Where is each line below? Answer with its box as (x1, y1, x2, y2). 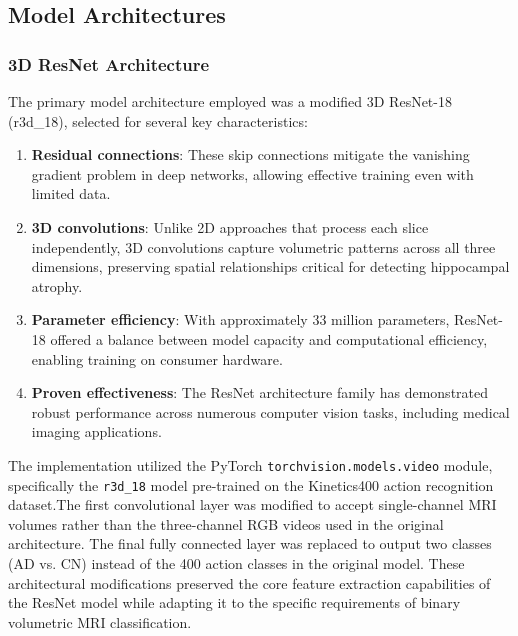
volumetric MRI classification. (8, 611, 192, 632)
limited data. (31, 183, 111, 204)
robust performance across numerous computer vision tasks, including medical (31, 401, 510, 422)
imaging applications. (31, 421, 162, 442)
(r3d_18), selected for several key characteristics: (8, 110, 308, 131)
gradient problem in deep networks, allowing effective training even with (31, 163, 474, 184)
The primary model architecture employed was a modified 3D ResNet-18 (8, 91, 452, 111)
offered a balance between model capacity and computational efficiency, (50, 328, 488, 349)
